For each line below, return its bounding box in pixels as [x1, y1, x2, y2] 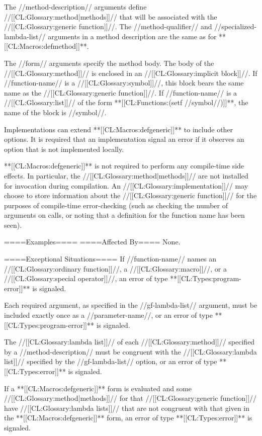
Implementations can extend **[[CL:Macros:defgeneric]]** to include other [4, 124, 233, 134]
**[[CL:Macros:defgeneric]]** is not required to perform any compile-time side [4, 160, 244, 171]
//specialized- [214, 21, 256, 32]
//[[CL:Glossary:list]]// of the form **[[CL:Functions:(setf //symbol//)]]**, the [4, 97, 248, 108]
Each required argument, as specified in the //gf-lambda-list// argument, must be [4, 300, 257, 310]
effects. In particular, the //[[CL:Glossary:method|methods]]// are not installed [4, 170, 248, 181]
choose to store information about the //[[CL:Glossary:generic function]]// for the [4, 190, 257, 201]
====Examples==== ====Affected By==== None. [4, 236, 181, 247]
